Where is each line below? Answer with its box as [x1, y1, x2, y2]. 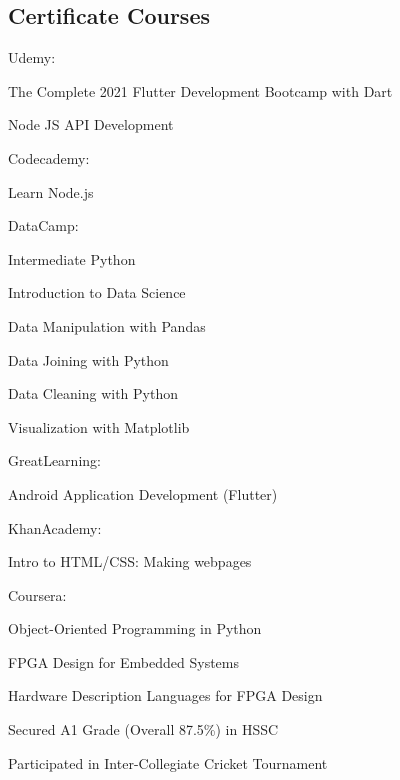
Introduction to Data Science [8, 282, 186, 303]
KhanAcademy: [8, 517, 102, 538]
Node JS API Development [8, 114, 174, 135]
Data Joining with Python [8, 349, 169, 370]
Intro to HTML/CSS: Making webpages [8, 551, 252, 572]
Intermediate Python [8, 248, 136, 269]
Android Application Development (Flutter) [8, 483, 278, 504]
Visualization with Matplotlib [8, 416, 190, 437]
